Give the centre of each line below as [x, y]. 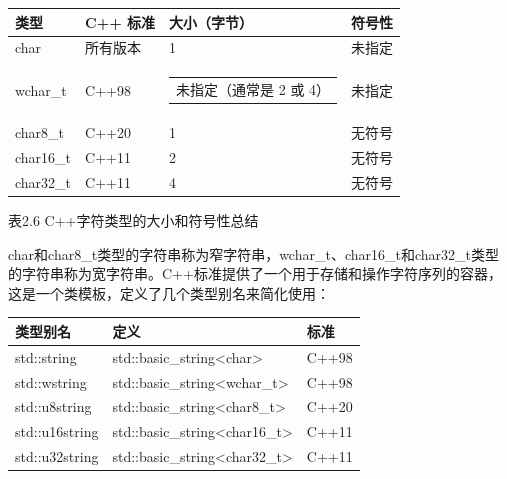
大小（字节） [211, 21]
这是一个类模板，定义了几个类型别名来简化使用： [169, 292]
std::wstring [51, 381]
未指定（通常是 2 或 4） [253, 88]
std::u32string [57, 456]
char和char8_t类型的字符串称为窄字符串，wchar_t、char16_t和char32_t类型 [253, 253]
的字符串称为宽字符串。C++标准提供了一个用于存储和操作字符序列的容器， [255, 273]
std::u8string [53, 406]
